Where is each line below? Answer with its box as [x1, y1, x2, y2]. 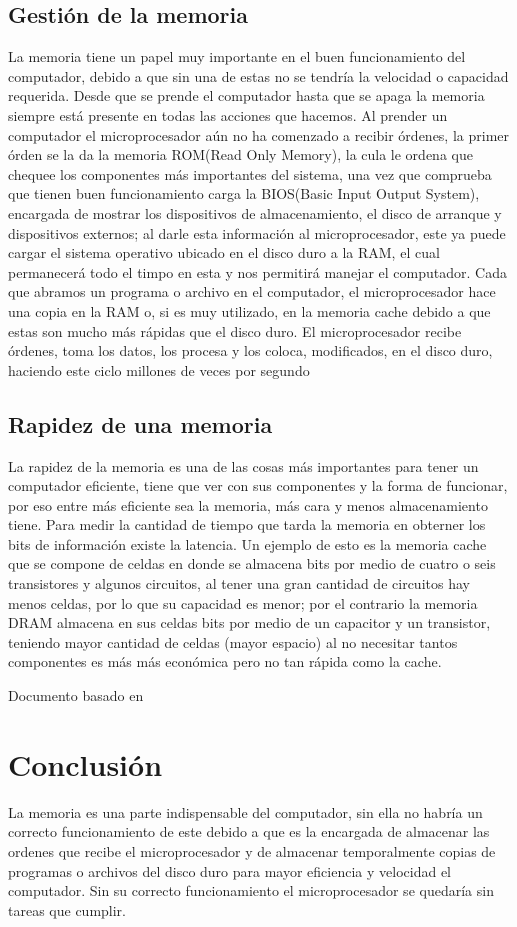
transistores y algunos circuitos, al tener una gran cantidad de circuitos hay [8, 573, 470, 594]
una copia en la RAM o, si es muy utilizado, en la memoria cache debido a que [8, 300, 491, 321]
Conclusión [8, 743, 163, 784]
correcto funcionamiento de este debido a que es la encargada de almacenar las [8, 821, 490, 842]
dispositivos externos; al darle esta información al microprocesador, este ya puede [8, 222, 506, 243]
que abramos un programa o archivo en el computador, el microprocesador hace [8, 281, 496, 302]
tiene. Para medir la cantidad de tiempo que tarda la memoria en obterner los [8, 514, 486, 535]
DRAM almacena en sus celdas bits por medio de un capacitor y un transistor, [8, 612, 491, 633]
